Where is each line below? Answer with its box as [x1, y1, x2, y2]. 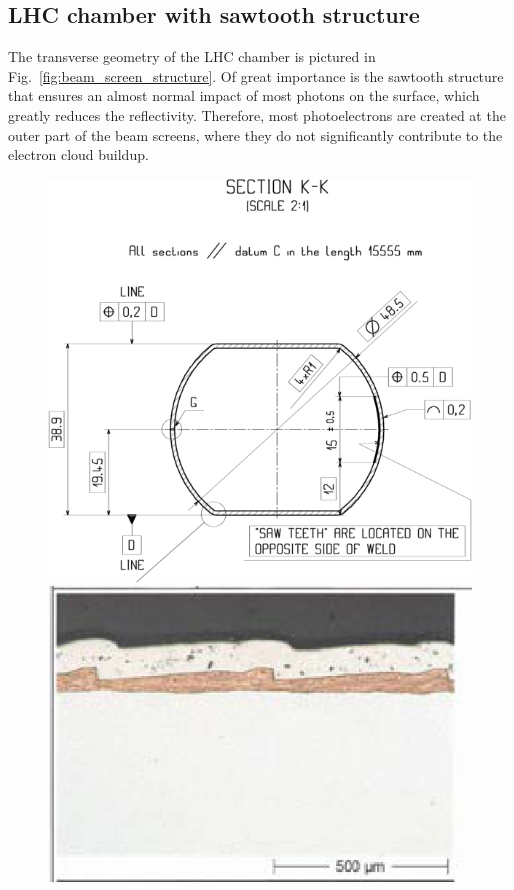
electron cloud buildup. [8, 144, 149, 165]
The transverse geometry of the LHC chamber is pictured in [8, 46, 376, 67]
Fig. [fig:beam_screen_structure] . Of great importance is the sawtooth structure [8, 65, 504, 86]
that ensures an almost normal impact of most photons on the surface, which [8, 85, 480, 106]
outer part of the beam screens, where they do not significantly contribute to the [8, 124, 503, 145]
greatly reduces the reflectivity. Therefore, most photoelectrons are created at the [8, 104, 506, 125]
